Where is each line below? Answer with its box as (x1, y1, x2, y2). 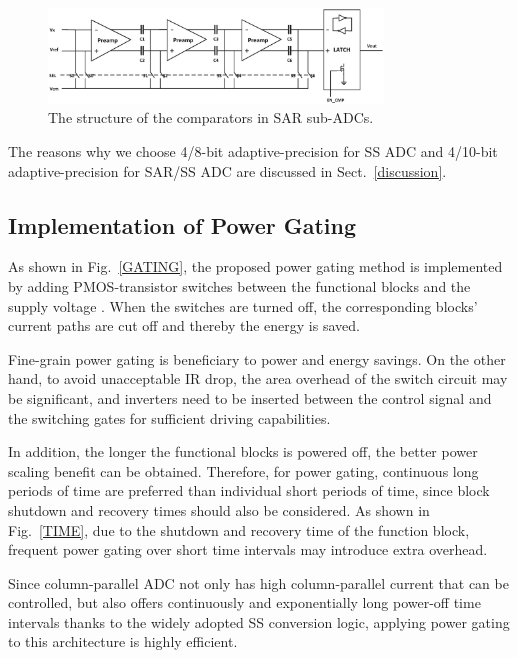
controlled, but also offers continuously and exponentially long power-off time (8, 592, 481, 613)
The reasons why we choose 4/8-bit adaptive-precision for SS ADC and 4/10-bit (8, 141, 498, 161)
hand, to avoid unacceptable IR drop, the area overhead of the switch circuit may (8, 368, 508, 389)
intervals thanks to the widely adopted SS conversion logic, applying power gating (8, 611, 510, 632)
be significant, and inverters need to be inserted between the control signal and (8, 387, 492, 408)
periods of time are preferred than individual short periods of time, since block (8, 480, 490, 501)
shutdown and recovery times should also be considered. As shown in (8, 499, 430, 520)
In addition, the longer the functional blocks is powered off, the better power (8, 441, 478, 462)
